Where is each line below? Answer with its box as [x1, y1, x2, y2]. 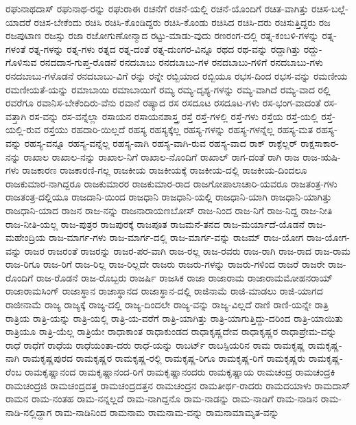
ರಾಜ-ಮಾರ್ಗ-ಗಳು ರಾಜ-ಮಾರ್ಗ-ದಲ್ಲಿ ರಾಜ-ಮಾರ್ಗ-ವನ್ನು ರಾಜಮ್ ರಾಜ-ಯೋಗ [49, 230, 304, 244]
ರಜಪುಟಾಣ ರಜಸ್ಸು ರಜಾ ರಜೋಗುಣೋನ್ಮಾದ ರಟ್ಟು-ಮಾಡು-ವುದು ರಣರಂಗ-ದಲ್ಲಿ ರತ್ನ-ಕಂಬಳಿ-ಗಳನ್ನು [5, 28, 319, 43]
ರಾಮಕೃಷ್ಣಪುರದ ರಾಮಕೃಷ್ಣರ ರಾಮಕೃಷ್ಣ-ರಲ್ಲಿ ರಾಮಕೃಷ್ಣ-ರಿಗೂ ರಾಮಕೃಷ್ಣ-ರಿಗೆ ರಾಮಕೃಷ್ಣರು [23, 351, 306, 365]
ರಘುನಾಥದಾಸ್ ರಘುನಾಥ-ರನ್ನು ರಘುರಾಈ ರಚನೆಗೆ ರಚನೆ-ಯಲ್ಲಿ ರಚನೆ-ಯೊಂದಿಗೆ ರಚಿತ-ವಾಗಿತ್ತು [5, 1, 309, 15]
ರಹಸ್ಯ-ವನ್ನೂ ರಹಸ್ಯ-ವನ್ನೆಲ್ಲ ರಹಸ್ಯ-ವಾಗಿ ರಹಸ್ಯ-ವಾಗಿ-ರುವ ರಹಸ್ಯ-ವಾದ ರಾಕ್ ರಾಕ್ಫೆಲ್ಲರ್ [24, 135, 298, 150]
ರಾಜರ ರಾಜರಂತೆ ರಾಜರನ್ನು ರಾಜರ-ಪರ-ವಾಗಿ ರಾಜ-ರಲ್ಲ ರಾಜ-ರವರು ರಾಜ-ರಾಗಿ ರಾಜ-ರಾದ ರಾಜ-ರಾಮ [24, 243, 351, 257]
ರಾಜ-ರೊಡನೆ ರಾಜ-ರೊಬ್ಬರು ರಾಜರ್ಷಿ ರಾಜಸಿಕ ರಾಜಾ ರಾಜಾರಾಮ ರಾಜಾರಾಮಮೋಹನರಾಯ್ [36, 270, 333, 284]
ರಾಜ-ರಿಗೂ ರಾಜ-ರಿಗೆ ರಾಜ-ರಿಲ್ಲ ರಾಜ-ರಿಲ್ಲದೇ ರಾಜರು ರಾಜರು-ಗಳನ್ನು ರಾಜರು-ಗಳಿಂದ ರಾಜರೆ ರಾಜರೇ [5, 257, 325, 271]
